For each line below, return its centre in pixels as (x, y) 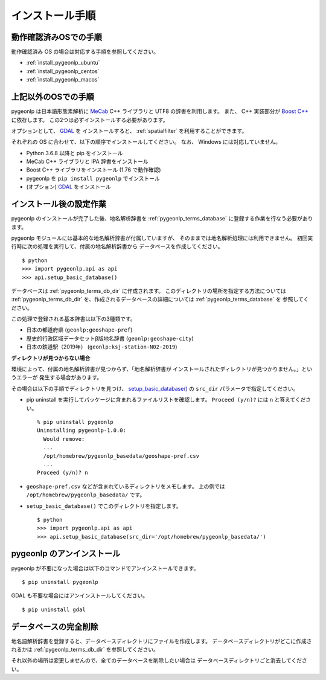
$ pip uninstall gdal (54, 609)
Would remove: (64, 439)
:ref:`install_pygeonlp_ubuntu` (63, 63)
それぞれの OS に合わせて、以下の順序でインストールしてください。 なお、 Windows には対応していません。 (146, 142)
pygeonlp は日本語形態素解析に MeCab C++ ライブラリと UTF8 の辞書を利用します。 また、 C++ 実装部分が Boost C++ (160, 111)
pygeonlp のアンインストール (66, 553)
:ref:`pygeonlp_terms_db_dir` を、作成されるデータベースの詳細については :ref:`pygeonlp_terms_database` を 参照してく (160, 300)
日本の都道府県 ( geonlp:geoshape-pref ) (79, 330)
